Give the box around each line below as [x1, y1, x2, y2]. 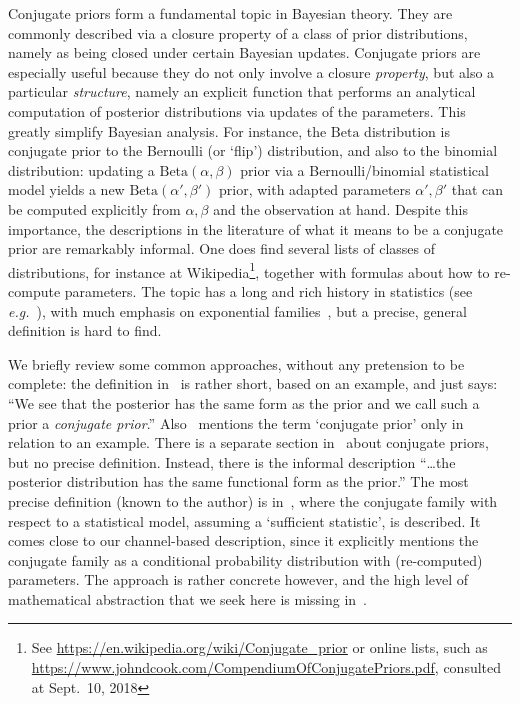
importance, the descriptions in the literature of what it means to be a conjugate [8, 218, 504, 239]
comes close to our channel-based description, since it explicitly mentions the [8, 530, 479, 551]
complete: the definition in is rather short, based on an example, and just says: [8, 373, 498, 394]
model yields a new [8, 179, 125, 200]
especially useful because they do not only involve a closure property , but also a [8, 61, 495, 82]
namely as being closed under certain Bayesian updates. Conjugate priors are [8, 42, 481, 63]
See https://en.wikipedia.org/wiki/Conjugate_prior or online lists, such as [31, 637, 488, 658]
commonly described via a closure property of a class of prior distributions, [8, 22, 468, 43]
